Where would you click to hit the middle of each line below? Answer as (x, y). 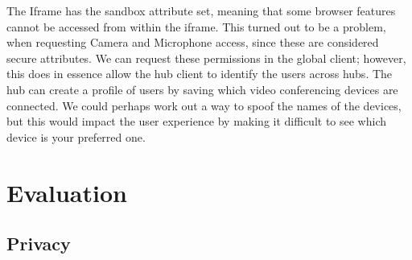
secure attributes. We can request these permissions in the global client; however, (206, 58)
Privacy (39, 243)
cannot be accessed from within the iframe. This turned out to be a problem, (196, 26)
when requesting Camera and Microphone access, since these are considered (193, 42)
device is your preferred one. (76, 136)
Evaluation (67, 192)
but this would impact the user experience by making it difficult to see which (197, 121)
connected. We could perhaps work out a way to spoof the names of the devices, (204, 105)
